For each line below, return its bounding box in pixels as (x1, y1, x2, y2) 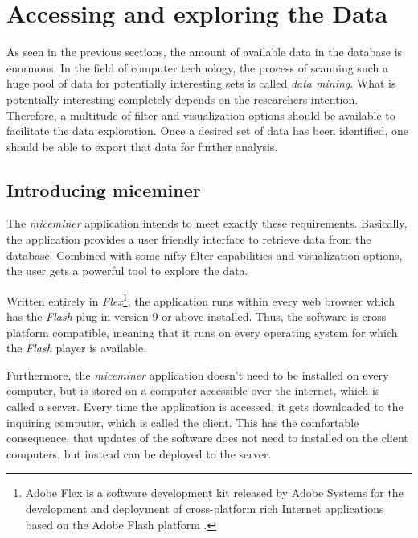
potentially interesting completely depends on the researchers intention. (6, 90, 359, 107)
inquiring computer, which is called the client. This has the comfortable (6, 413, 359, 430)
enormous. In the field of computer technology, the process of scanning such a (6, 59, 388, 76)
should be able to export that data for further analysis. (6, 138, 278, 154)
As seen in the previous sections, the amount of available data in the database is (6, 43, 403, 60)
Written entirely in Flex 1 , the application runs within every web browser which (6, 290, 395, 309)
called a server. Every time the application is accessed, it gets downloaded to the (6, 398, 404, 415)
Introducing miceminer (6, 177, 201, 202)
